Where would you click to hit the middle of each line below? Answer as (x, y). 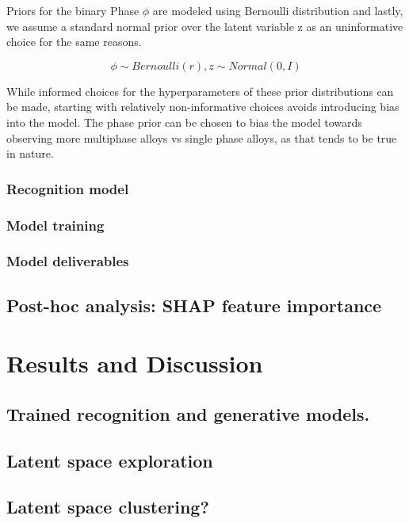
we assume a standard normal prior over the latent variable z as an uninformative (205, 26)
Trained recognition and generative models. (188, 413)
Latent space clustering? (108, 507)
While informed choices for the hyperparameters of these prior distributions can (200, 91)
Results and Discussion (135, 363)
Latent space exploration (110, 460)
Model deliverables (68, 261)
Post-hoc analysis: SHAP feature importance (194, 305)
